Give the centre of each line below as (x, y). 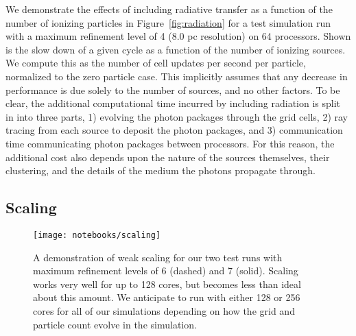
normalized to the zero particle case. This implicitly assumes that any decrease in (177, 76)
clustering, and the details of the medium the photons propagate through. (161, 170)
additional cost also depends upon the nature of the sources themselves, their (168, 157)
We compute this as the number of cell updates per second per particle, (156, 63)
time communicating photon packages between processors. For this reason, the (170, 143)
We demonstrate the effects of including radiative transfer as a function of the (169, 9)
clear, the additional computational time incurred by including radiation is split (173, 103)
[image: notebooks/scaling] (97, 235)
